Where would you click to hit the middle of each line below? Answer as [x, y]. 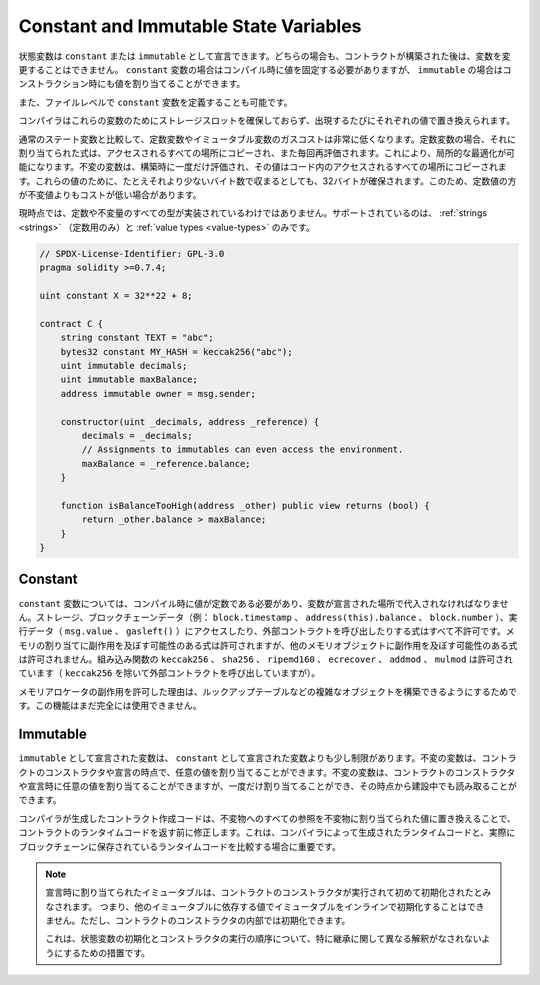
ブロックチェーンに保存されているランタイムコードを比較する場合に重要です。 [180, 846]
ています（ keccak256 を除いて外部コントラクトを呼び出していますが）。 [169, 673]
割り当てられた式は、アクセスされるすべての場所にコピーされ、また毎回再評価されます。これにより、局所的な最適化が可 [266, 152]
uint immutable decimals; [124, 365]
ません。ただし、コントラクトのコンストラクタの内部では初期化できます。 [198, 921]
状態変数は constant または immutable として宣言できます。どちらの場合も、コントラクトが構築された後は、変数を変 [264, 56]
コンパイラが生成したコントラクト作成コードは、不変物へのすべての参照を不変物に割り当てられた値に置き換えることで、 [267, 818]
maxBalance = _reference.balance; [166, 463]
